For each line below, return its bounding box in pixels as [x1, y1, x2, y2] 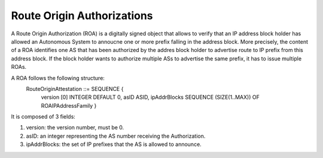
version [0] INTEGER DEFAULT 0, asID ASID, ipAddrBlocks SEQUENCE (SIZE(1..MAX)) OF [41, 93, 260, 101]
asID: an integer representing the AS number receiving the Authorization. [26, 132, 206, 139]
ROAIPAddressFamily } [41, 102, 97, 109]
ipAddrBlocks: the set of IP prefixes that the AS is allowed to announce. [26, 141, 202, 148]
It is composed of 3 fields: [11, 113, 76, 120]
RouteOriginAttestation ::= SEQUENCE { [26, 85, 124, 92]
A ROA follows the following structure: [11, 74, 105, 81]
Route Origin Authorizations [11, 9, 153, 22]
